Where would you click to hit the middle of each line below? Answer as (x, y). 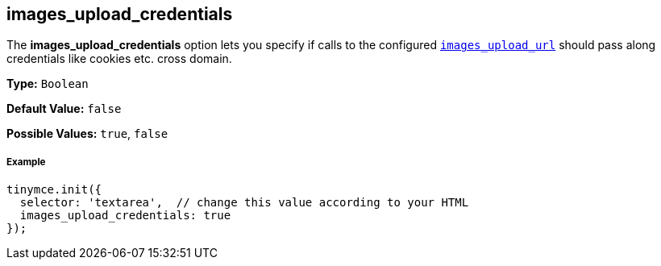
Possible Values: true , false (87, 134)
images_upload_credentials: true (125, 216)
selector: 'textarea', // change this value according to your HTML (244, 203)
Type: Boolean (48, 84)
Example (26, 162)
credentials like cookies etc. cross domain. (119, 59)
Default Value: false (64, 109)
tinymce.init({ (54, 190)
